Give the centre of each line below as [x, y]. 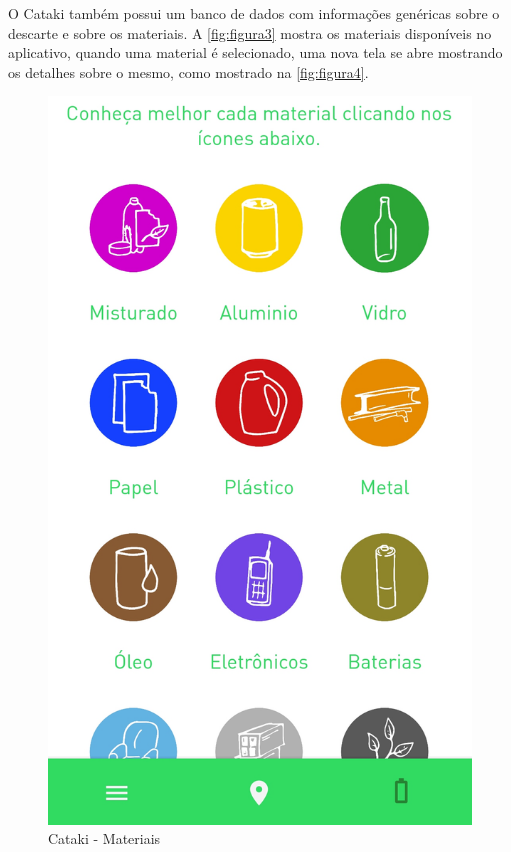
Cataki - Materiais [104, 838]
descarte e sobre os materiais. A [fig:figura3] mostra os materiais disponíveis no [250, 32]
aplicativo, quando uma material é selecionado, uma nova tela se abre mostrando [255, 52]
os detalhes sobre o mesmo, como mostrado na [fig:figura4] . [188, 71]
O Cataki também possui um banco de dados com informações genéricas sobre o [254, 13]
